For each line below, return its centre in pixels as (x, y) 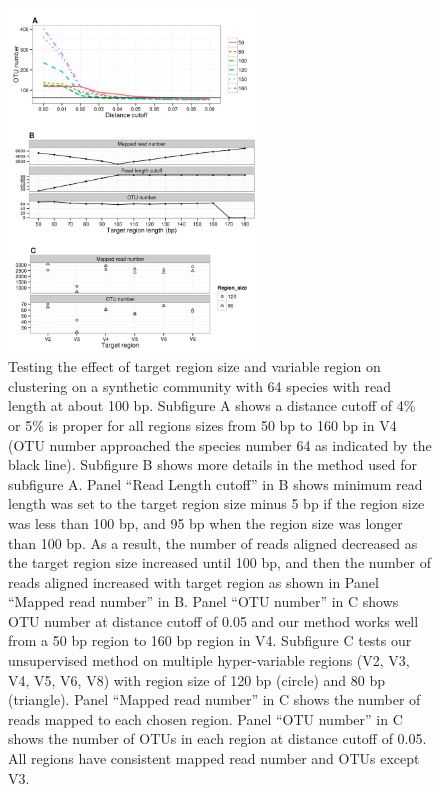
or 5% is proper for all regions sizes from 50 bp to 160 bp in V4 (202, 424)
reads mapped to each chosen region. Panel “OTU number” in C (205, 718)
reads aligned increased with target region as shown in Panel (193, 581)
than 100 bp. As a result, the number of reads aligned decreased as (213, 542)
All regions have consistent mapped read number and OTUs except (214, 758)
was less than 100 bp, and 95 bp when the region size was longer (205, 522)
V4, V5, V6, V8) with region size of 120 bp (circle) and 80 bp (196, 679)
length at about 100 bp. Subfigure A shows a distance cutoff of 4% (212, 405)
